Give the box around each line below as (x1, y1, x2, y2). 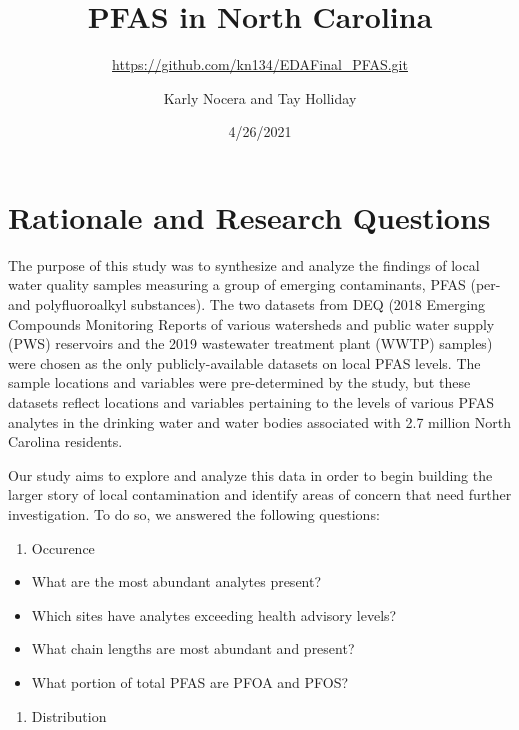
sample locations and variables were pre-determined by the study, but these (8, 372, 471, 393)
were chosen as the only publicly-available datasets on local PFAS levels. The (8, 352, 481, 373)
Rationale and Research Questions (8, 196, 491, 237)
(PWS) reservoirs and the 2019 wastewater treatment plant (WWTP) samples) (8, 333, 493, 354)
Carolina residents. (8, 431, 123, 452)
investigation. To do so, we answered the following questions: (8, 503, 380, 524)
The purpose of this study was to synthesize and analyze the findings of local (8, 254, 480, 275)
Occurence (31, 537, 95, 558)
